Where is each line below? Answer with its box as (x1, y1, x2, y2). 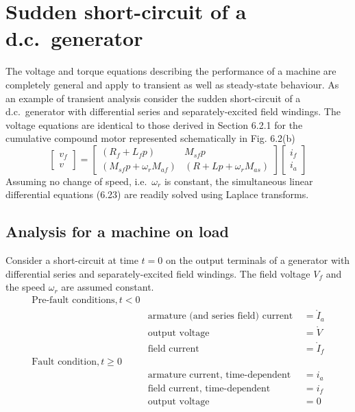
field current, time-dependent (147, 383, 271, 393)
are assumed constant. (61, 280, 154, 294)
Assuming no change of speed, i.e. (5, 173, 147, 188)
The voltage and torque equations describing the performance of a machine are (5, 64, 336, 78)
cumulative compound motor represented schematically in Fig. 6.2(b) (5, 131, 295, 145)
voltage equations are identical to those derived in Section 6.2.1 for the (5, 117, 303, 132)
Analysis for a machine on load (5, 221, 229, 242)
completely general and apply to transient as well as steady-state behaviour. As (5, 77, 339, 91)
